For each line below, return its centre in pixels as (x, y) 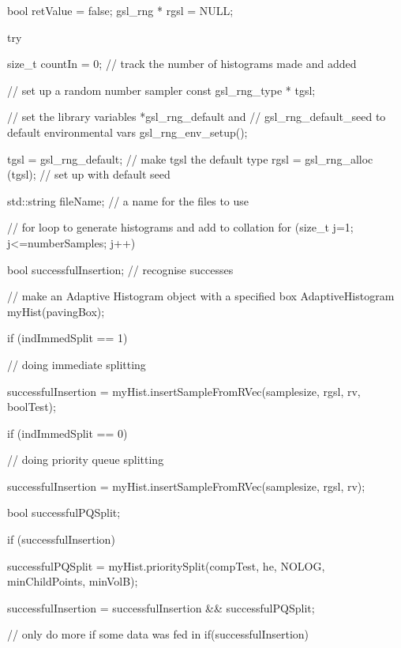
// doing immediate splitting (77, 364)
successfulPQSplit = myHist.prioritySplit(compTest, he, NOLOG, (166, 565)
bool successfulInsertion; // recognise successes (120, 269)
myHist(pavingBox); (56, 311)
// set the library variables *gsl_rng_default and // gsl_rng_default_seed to (197, 117)
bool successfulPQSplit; (64, 512)
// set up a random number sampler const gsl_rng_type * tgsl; (161, 90)
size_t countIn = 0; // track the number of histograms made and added (182, 64)
